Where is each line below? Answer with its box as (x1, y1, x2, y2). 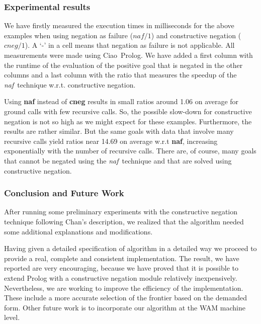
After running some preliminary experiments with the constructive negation (4, 206, 238, 217)
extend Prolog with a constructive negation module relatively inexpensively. (4, 272, 237, 283)
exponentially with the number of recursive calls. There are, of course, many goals (4, 145, 256, 156)
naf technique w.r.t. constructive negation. (4, 79, 136, 90)
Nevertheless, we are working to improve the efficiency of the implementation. (4, 282, 243, 293)
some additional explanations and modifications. (4, 226, 153, 236)
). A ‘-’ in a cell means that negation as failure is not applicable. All (25, 40, 235, 50)
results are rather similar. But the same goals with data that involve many (4, 126, 234, 136)
